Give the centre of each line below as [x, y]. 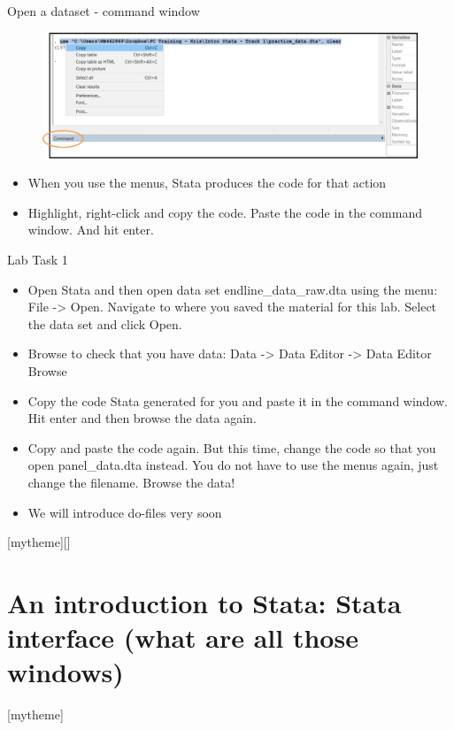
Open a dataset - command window [104, 11]
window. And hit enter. [91, 230]
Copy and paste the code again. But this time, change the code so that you [232, 447]
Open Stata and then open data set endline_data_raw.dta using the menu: [233, 289]
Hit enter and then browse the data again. [142, 418]
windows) [65, 672]
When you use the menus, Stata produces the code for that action [207, 183]
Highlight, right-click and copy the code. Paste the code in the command [225, 212]
